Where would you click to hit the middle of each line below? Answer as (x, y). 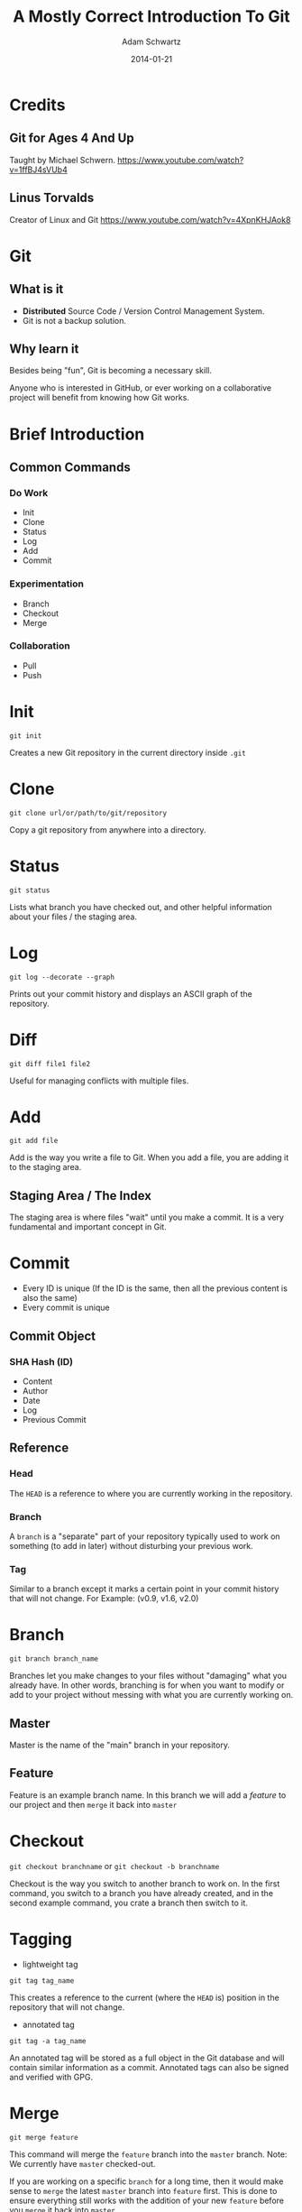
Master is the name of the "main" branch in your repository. (119, 1745)
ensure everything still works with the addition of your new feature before (146, 2200)
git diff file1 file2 (50, 1064)
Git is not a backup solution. (74, 320)
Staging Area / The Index (80, 1196)
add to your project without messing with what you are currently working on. (151, 1695)
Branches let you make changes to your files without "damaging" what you (148, 1676)
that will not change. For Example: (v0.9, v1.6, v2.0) (104, 1599)
